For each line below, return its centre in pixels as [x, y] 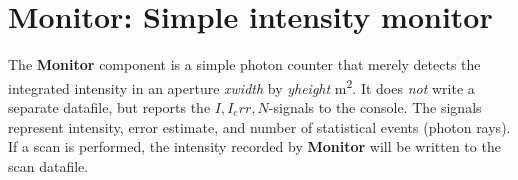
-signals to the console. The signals [375, 106]
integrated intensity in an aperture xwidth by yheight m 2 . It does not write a [241, 86]
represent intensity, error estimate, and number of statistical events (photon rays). [259, 126]
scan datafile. [48, 165]
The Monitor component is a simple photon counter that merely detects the [244, 64]
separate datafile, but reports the [109, 106]
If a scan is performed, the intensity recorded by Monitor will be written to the [254, 146]
